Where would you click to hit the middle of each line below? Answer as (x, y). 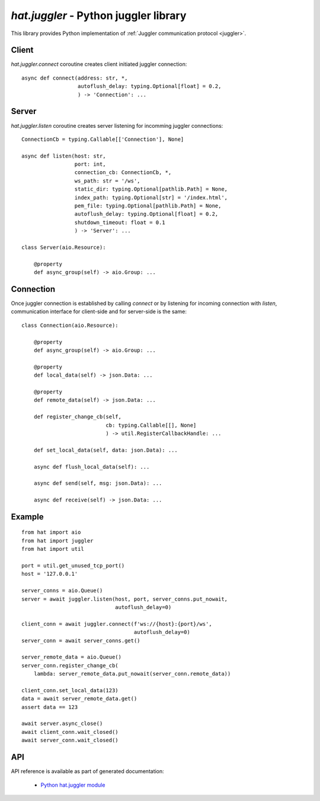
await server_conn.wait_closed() (70, 740)
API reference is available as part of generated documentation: (87, 771)
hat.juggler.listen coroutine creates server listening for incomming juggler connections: (117, 125)
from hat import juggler (57, 540)
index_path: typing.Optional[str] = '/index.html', (151, 197)
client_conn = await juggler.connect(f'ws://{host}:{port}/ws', (117, 624)
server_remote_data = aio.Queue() (71, 657)
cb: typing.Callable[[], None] (151, 425)
